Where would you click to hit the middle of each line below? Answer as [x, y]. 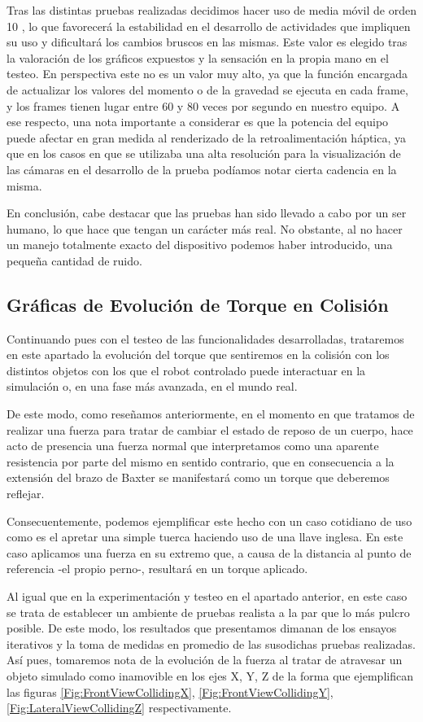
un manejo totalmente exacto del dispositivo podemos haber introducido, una [200, 245]
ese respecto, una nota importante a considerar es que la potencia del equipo [198, 122]
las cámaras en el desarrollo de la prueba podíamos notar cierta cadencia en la [202, 169]
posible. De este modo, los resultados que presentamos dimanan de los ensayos [202, 628]
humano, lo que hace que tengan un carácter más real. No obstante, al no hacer [205, 228]
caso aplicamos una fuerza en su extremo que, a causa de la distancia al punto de [209, 552]
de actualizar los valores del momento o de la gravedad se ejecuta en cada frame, [207, 89]
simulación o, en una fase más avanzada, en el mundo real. [152, 386]
